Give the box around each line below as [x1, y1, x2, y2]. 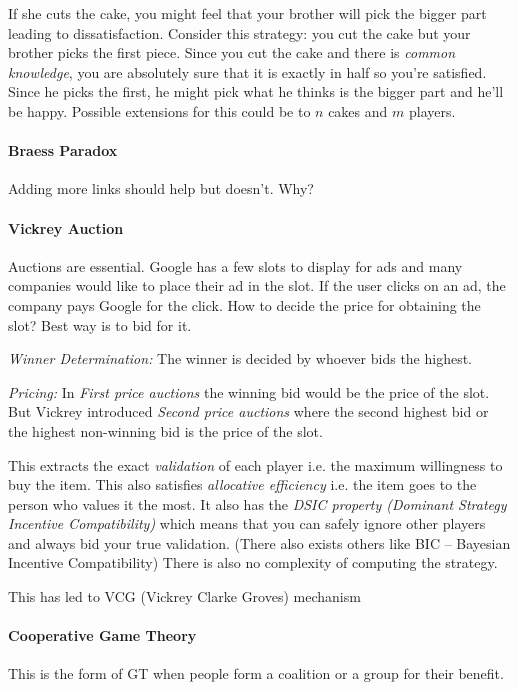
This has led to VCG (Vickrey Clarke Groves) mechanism [8, 586, 361, 607]
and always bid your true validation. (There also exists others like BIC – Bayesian [8, 532, 511, 553]
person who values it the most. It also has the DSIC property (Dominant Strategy [8, 493, 507, 514]
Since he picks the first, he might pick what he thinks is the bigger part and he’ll [8, 81, 504, 102]
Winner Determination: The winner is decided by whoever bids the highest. [8, 348, 473, 369]
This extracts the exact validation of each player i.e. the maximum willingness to [8, 454, 503, 475]
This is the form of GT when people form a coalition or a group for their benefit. [8, 663, 504, 684]
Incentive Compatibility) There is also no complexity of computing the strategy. [8, 552, 498, 573]
